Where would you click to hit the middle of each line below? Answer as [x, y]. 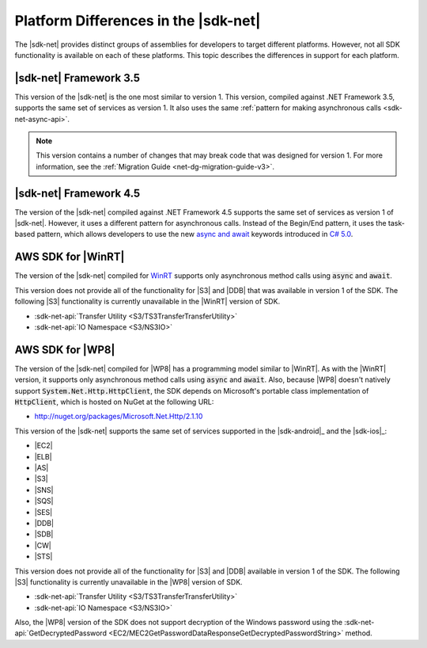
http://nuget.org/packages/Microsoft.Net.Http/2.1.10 [119, 417]
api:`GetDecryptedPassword [60, 633]
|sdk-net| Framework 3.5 [77, 78]
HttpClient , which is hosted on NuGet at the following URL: [114, 402]
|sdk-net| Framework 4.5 [77, 193]
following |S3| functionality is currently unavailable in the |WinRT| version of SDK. [147, 302]
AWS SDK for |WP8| [65, 350]
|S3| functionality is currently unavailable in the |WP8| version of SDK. [128, 581]
